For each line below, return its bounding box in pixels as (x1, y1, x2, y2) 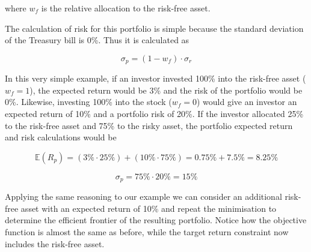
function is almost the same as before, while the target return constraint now (5, 226, 289, 238)
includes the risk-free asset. (5, 237, 105, 250)
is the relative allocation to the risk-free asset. (41, 2, 211, 14)
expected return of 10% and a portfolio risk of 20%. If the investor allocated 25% (5, 107, 304, 120)
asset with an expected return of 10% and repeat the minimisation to (20, 202, 277, 214)
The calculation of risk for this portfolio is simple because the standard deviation (5, 22, 304, 34)
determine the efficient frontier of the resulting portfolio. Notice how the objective (5, 214, 307, 226)
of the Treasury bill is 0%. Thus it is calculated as (5, 34, 189, 46)
